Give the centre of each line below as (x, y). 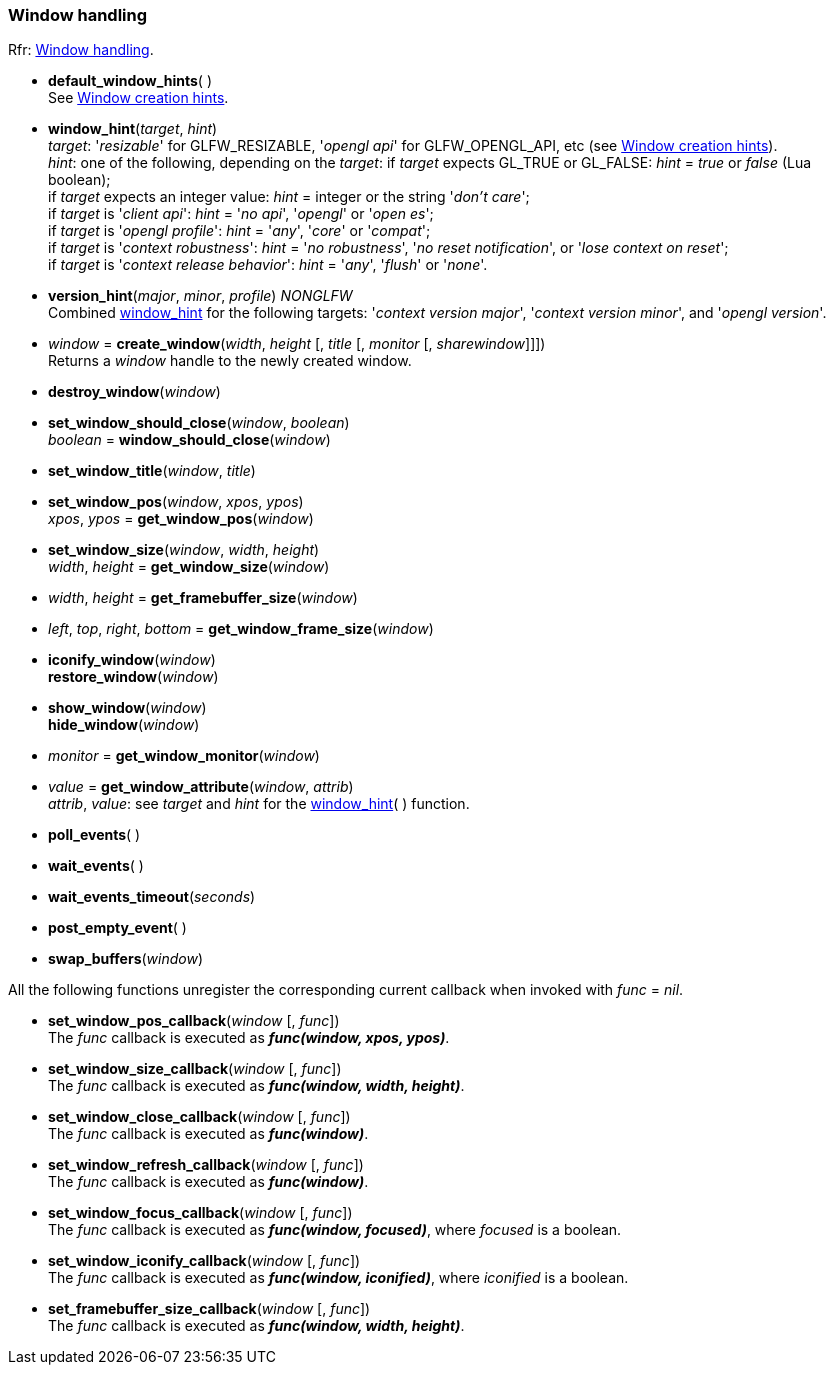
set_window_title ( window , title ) (152, 471)
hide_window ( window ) (124, 725)
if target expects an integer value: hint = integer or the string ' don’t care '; (289, 197)
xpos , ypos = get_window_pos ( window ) (181, 519)
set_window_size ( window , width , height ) (184, 550)
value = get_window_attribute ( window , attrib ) (201, 787)
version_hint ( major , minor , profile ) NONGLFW (200, 296)
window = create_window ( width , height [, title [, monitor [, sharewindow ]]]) (297, 344)
